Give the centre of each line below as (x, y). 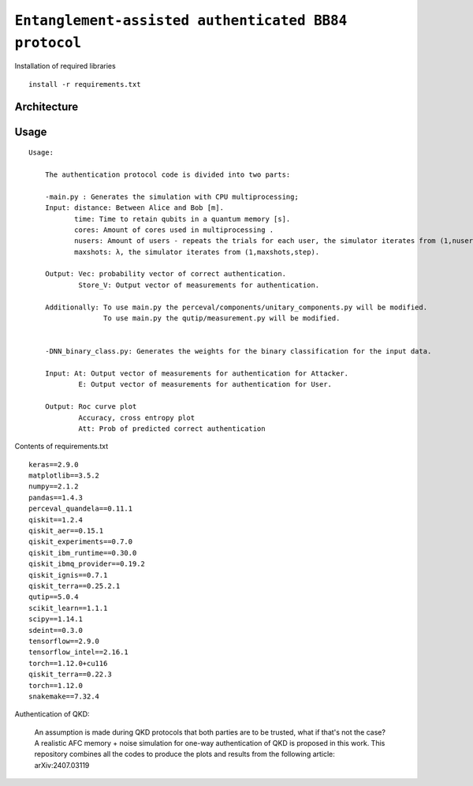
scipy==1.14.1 (56, 619)
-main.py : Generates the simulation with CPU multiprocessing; (171, 196)
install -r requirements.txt (85, 84)
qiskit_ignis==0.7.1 (68, 575)
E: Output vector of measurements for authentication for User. (205, 384)
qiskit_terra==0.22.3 (70, 674)
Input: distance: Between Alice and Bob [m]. (134, 208)
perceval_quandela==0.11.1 (81, 509)
